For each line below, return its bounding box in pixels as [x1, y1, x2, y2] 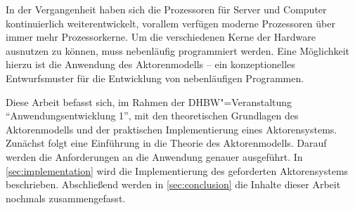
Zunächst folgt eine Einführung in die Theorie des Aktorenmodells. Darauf [6, 136, 327, 150]
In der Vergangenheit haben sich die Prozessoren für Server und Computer [6, 2, 327, 16]
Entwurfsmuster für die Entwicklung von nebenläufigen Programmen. [6, 70, 304, 85]
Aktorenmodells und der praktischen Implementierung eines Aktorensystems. [6, 122, 337, 136]
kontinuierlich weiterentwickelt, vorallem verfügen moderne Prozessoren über [6, 15, 335, 30]
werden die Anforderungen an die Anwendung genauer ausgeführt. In [6, 149, 303, 164]
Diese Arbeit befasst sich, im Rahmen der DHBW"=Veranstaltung [6, 94, 292, 109]
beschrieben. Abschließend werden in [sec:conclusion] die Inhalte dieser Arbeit [6, 177, 341, 192]
